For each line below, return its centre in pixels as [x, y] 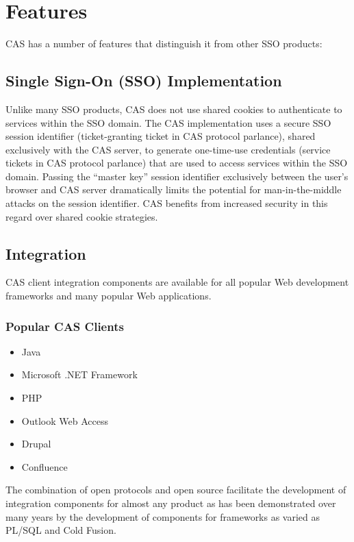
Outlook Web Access [65, 420]
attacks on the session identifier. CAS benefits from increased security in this [167, 203]
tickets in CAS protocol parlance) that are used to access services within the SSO [177, 163]
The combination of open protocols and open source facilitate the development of [176, 490]
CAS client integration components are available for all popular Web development [177, 282]
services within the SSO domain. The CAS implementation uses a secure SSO [168, 122]
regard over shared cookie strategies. [82, 216]
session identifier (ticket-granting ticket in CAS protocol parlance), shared [161, 136]
